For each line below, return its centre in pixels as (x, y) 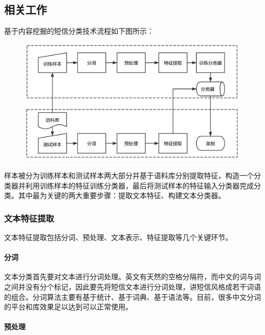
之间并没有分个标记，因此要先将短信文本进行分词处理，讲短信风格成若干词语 (132, 286)
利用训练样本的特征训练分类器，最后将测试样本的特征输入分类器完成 (139, 185)
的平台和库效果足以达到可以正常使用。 (68, 307)
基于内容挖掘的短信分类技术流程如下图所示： (79, 31)
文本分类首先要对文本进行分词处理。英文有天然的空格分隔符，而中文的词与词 (132, 277)
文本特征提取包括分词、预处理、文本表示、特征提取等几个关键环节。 (118, 237)
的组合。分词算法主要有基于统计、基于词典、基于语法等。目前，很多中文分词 (132, 296)
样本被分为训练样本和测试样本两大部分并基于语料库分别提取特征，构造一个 (129, 175)
